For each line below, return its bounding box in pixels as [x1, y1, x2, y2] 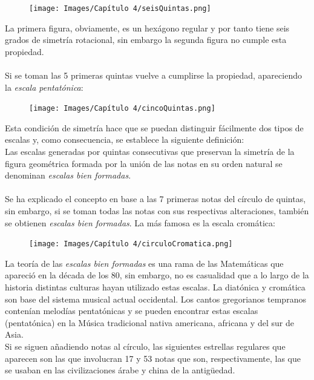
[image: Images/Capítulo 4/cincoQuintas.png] [29, 104, 215, 113]
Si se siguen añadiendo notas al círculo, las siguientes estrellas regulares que [5, 340, 286, 353]
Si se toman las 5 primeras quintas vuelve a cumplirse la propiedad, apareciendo [5, 69, 302, 82]
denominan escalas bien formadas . [5, 169, 131, 182]
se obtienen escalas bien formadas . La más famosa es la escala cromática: [5, 216, 275, 229]
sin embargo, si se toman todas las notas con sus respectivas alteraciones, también [5, 205, 309, 217]
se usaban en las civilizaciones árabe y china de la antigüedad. [5, 364, 235, 376]
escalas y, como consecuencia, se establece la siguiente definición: [5, 133, 244, 146]
